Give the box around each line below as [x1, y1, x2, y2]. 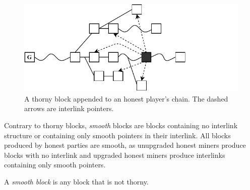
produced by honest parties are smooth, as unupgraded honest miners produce [4, 140, 246, 150]
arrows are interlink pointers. [24, 103, 114, 114]
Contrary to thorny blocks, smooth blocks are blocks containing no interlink [4, 120, 238, 131]
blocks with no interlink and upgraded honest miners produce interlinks [4, 149, 225, 160]
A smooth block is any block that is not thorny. [4, 176, 149, 187]
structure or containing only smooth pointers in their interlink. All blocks [4, 130, 231, 140]
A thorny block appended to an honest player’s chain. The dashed [24, 93, 228, 104]
